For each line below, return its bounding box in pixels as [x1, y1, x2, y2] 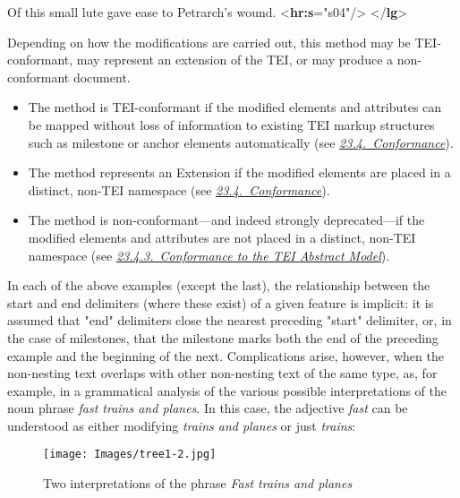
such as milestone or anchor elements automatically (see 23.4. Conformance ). [28, 133, 454, 151]
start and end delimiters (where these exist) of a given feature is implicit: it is [7, 293, 434, 312]
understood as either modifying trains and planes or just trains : [7, 416, 356, 434]
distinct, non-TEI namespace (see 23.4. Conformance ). [28, 180, 330, 199]
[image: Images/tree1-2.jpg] [43, 448, 217, 461]
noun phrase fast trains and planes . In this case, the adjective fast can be [7, 399, 408, 417]
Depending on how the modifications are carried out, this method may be [7, 32, 411, 51]
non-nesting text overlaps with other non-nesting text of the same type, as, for [7, 364, 438, 382]
